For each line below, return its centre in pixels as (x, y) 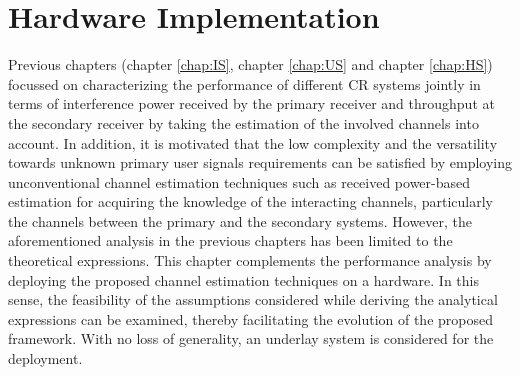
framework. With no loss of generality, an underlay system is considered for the (251, 338)
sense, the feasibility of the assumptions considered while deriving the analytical (253, 299)
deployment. (45, 358)
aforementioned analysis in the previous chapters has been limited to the (230, 240)
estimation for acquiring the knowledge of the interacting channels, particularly (250, 201)
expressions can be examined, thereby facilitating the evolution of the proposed (250, 318)
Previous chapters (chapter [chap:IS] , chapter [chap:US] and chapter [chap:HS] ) (250, 64)
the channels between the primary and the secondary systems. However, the (240, 220)
